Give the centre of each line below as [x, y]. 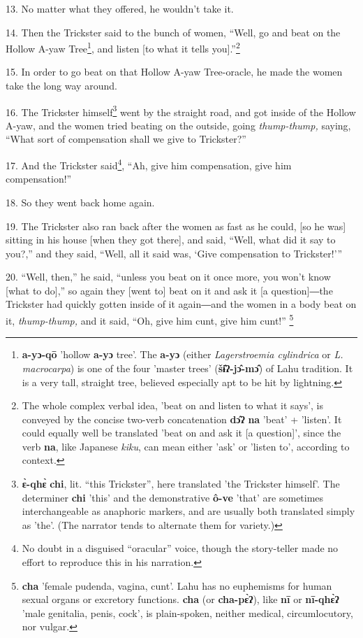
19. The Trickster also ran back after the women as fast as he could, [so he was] [176, 226]
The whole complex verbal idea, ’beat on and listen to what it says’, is [173, 405]
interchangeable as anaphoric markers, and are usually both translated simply [188, 511]
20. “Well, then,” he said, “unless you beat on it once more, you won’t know [168, 277]
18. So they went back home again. [80, 202]
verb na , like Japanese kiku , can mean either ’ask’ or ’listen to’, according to [186, 446]
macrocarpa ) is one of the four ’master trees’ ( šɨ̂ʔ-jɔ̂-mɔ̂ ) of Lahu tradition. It [187, 368]
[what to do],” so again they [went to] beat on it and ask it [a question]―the [169, 290]
